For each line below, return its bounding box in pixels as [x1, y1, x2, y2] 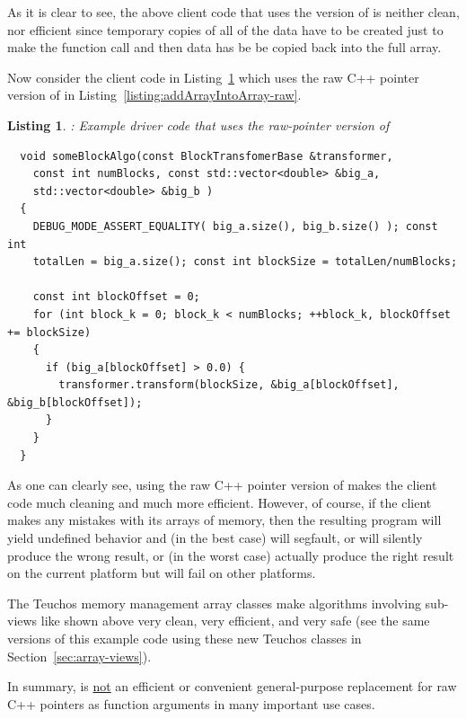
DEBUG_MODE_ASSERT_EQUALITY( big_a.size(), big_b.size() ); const [32, 219, 438, 233]
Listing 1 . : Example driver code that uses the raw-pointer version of [7, 115, 390, 134]
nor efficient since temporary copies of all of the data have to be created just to [7, 20, 444, 39]
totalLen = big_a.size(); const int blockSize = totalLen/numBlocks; [32, 255, 458, 269]
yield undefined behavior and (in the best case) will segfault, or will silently [7, 528, 423, 547]
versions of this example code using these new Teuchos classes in [7, 629, 362, 647]
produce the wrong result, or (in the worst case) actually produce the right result [7, 546, 454, 564]
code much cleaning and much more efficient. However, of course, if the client [7, 493, 432, 511]
